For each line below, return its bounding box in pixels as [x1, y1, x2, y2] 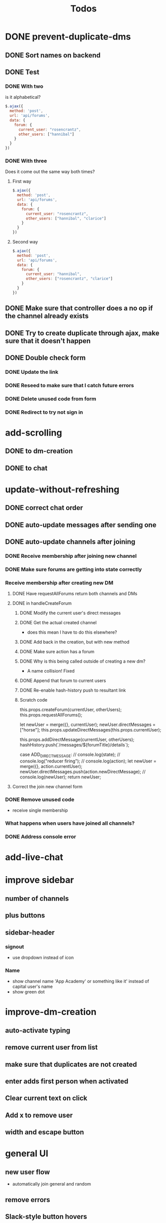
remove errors [5, 1196, 51, 1204]
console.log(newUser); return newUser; [19, 774, 101, 780]
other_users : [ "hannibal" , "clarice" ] [25, 216, 106, 221]
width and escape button [5, 1128, 84, 1137]
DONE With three [5, 157, 47, 164]
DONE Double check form [5, 353, 86, 362]
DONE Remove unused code [5, 796, 75, 803]
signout [5, 943, 24, 950]
